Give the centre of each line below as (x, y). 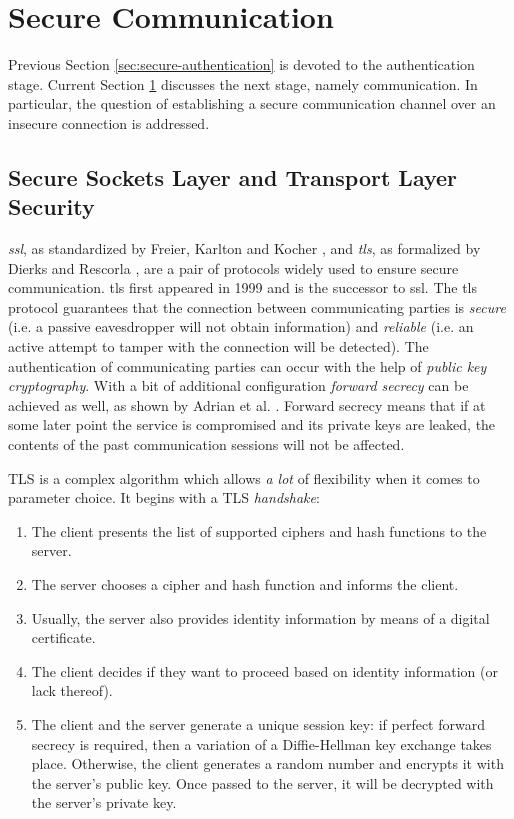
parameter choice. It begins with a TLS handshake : (164, 497)
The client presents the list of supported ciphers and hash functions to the (259, 530)
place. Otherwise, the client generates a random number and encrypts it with (267, 763)
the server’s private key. (104, 802)
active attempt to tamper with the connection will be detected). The (218, 346)
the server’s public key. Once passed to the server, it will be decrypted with (262, 782)
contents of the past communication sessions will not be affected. (206, 444)
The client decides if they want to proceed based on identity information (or (264, 670)
